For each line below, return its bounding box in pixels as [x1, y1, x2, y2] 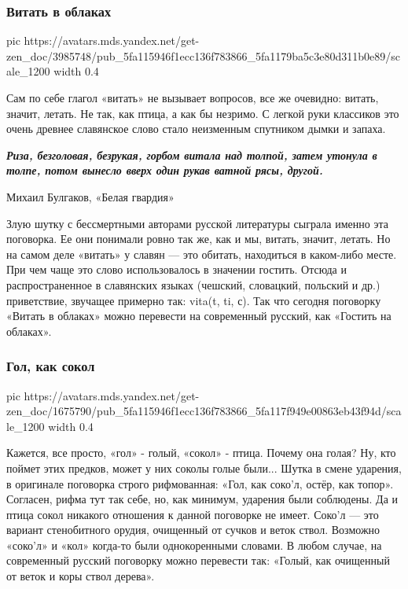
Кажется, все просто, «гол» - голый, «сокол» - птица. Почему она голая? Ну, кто [6, 444, 396, 461]
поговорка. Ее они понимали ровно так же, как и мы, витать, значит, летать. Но [6, 230, 391, 247]
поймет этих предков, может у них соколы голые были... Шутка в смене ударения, [6, 459, 402, 476]
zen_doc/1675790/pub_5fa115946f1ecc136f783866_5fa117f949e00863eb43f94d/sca [6, 403, 402, 419]
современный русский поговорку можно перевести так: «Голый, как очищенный [6, 552, 390, 569]
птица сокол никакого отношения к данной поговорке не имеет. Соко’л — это [6, 506, 379, 522]
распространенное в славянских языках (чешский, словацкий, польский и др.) [6, 276, 380, 293]
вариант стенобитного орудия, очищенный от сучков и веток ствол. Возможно [6, 521, 380, 538]
